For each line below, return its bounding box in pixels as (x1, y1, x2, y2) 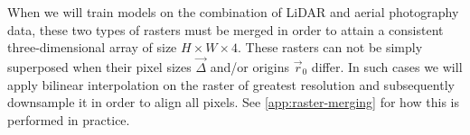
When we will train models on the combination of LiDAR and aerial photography (7, 3, 459, 21)
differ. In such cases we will (311, 58, 463, 76)
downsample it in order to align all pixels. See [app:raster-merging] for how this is (7, 93, 459, 112)
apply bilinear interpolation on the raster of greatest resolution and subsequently (7, 75, 455, 94)
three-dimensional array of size (7, 38, 177, 57)
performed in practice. (7, 110, 130, 129)
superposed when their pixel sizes (7, 58, 192, 76)
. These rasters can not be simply (237, 38, 423, 57)
